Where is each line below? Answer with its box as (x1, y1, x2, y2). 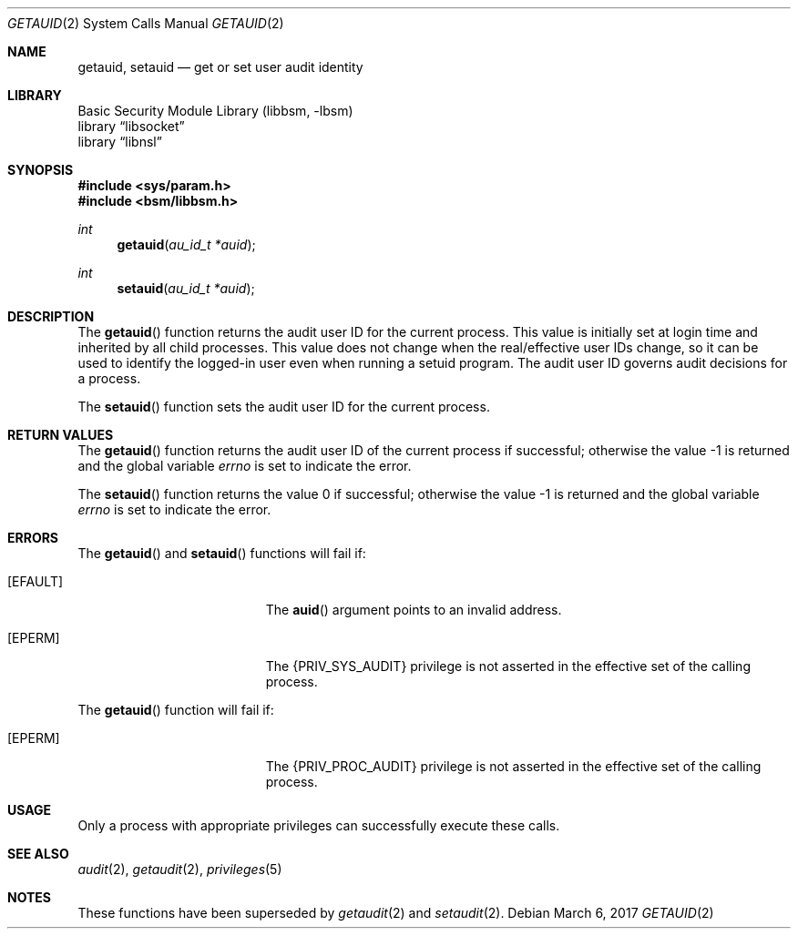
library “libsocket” (77, 118, 185, 134)
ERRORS (7, 530, 59, 545)
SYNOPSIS (7, 162, 74, 178)
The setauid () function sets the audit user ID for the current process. (77, 399, 490, 414)
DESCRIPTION (7, 309, 95, 324)
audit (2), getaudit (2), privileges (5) (77, 861, 282, 877)
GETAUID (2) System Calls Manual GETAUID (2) (7, 15, 284, 31)
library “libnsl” (77, 134, 162, 149)
